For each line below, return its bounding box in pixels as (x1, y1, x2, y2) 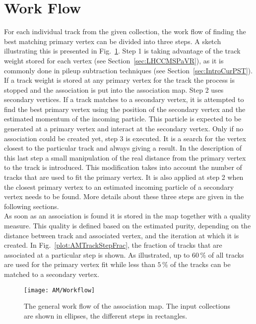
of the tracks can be (170, 259, 231, 270)
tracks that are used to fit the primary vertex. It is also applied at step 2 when (4, 172, 244, 182)
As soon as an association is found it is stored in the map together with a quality (4, 211, 251, 221)
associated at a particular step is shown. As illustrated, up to (4, 249, 190, 260)
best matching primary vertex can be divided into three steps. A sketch (4, 36, 221, 46)
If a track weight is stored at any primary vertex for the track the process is (4, 75, 235, 85)
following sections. (4, 201, 59, 211)
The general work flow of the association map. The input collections (24, 301, 231, 311)
